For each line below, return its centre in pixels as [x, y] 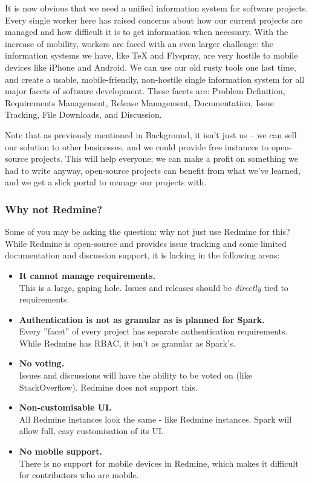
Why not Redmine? [54, 209]
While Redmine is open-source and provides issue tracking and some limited [146, 243]
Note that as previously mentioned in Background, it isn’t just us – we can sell [151, 134]
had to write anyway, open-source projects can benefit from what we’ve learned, [153, 170]
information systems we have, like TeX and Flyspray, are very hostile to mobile [151, 55]
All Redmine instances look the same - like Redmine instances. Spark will [155, 419]
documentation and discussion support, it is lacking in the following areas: [142, 255]
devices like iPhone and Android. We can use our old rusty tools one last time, [151, 67]
